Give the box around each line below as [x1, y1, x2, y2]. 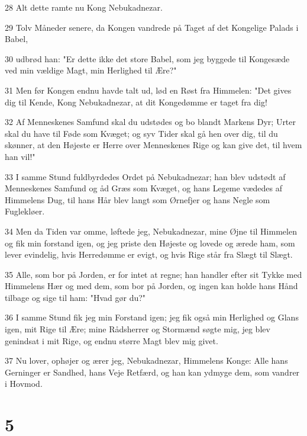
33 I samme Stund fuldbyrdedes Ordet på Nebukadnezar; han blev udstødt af [5, 170, 286, 182]
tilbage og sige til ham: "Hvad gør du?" [5, 291, 146, 303]
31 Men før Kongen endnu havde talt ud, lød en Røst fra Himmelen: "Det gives [5, 84, 292, 96]
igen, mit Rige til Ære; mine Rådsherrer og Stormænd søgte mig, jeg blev [5, 323, 270, 335]
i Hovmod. [5, 377, 43, 390]
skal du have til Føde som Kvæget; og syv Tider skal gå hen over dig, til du [5, 127, 278, 139]
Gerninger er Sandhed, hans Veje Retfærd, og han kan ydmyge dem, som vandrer [5, 366, 300, 378]
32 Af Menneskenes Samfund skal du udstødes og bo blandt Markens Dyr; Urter [5, 116, 296, 128]
